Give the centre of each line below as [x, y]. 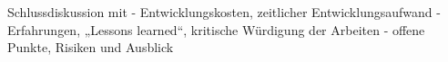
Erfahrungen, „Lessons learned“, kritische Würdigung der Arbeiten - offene [216, 29]
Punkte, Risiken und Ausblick [91, 47]
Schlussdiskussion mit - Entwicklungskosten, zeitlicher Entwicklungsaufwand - [224, 12]
